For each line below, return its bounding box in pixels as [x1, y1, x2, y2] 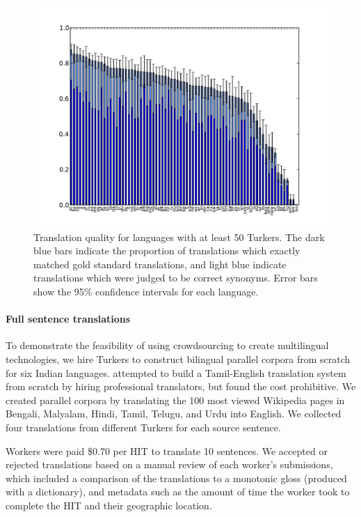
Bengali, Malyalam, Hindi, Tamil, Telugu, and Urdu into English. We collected [6, 406, 342, 421]
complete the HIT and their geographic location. [6, 497, 212, 512]
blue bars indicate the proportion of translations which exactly [33, 243, 300, 258]
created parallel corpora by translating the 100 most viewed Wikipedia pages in [6, 392, 345, 407]
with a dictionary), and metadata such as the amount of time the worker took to [6, 484, 350, 499]
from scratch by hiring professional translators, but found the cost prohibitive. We [6, 379, 356, 394]
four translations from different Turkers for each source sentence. [6, 419, 281, 434]
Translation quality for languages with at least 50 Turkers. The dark [33, 229, 325, 244]
